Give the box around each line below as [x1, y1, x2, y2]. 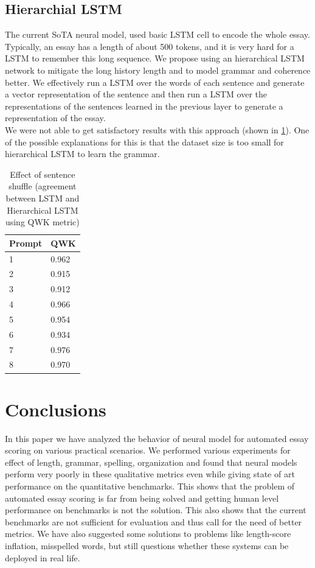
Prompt [9, 236, 43, 249]
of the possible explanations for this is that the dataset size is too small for [5, 135, 284, 148]
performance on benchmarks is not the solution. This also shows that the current [5, 503, 306, 516]
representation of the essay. [5, 111, 106, 124]
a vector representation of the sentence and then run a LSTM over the [5, 88, 268, 100]
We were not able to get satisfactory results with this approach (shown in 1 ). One [5, 123, 310, 136]
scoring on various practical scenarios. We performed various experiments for [5, 444, 291, 457]
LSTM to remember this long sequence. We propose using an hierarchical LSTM [5, 52, 305, 65]
